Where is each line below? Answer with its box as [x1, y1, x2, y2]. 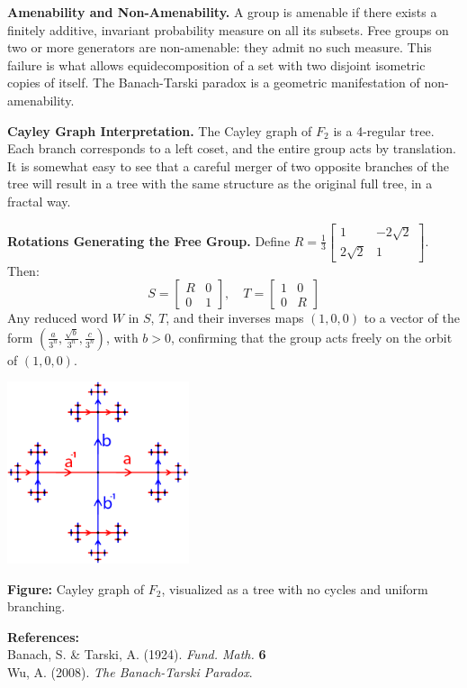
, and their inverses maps [166, 308, 304, 327]
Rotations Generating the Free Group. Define [7, 231, 291, 250]
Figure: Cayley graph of [7, 579, 145, 598]
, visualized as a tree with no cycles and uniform [161, 579, 428, 598]
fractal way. [7, 191, 71, 210]
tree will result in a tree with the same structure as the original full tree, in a [7, 174, 433, 193]
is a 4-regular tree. [333, 121, 435, 140]
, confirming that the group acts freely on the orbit [171, 327, 453, 346]
